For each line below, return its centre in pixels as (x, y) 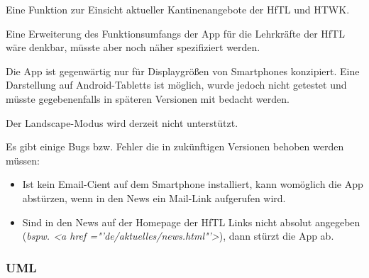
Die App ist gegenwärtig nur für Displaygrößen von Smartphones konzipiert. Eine (183, 71)
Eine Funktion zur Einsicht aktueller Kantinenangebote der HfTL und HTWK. (178, 9)
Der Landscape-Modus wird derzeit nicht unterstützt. (122, 122)
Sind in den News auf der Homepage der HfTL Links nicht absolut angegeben (191, 222)
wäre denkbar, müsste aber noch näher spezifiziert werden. (133, 47)
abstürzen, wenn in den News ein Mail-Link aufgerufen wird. (154, 198)
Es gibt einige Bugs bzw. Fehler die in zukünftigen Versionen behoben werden (175, 146)
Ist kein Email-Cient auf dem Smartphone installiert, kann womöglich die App (193, 184)
